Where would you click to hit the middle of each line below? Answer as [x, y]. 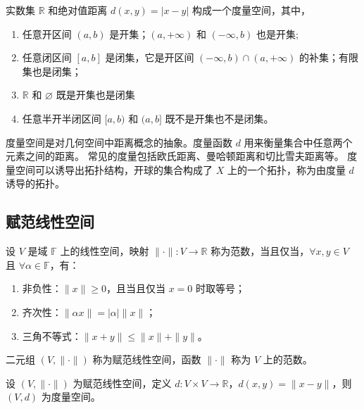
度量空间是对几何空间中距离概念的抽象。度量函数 [119, 142]
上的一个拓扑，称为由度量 [286, 169]
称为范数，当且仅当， [260, 251]
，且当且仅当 [136, 288]
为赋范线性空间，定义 [122, 383]
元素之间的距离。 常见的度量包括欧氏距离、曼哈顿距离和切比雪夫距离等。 [175, 156]
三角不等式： [52, 335]
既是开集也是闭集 [95, 95]
